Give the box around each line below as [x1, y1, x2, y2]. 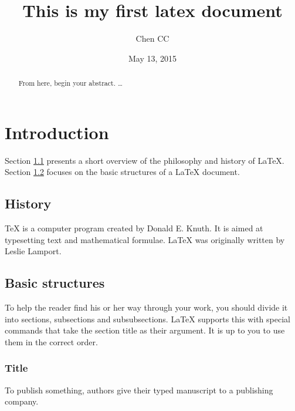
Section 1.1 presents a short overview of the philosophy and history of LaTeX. [5, 154, 284, 166]
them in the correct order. [5, 335, 98, 348]
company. [5, 395, 39, 407]
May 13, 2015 [128, 52, 177, 64]
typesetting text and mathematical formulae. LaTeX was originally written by [5, 233, 285, 245]
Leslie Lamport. [5, 245, 62, 257]
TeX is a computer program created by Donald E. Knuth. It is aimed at [5, 222, 263, 234]
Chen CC [135, 32, 169, 45]
